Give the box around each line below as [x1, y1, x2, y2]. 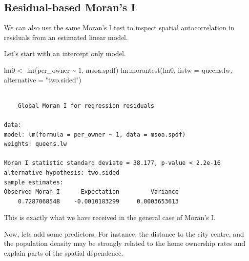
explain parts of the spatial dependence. [4, 248, 124, 258]
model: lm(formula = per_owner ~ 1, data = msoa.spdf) [4, 131, 186, 138]
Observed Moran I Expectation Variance [4, 188, 179, 196]
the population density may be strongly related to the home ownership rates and [4, 238, 246, 248]
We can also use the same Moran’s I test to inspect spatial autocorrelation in [4, 22, 234, 33]
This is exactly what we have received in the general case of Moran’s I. [4, 212, 216, 222]
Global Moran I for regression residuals [18, 102, 154, 109]
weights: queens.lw [4, 141, 67, 148]
